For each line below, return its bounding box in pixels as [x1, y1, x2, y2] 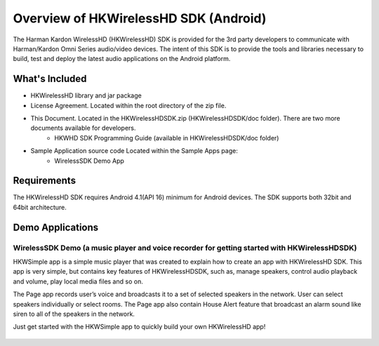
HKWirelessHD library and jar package [30, 91, 142, 100]
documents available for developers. [30, 124, 136, 133]
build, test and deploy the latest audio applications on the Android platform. [13, 55, 231, 63]
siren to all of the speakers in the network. [13, 310, 135, 318]
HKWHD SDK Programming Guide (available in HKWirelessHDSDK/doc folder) [54, 133, 279, 142]
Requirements [13, 175, 77, 187]
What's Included [13, 73, 87, 85]
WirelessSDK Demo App [54, 157, 124, 165]
